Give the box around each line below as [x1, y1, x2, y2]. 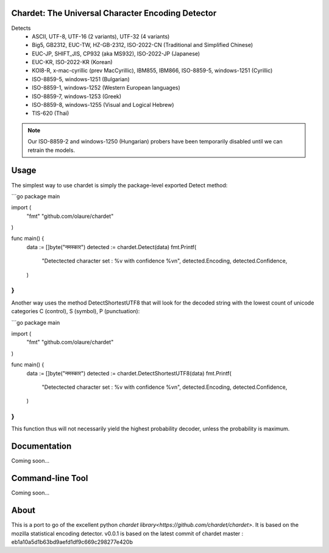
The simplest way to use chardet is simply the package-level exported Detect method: [11, 181, 228, 189]
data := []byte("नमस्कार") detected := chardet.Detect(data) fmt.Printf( [26, 243, 197, 250]
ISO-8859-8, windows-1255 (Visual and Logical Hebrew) [32, 101, 174, 109]
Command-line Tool [11, 473, 88, 483]
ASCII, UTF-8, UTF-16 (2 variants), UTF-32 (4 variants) [32, 32, 170, 40]
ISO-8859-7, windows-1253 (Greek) [32, 92, 122, 100]
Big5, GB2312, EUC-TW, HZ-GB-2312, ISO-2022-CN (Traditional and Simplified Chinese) [32, 42, 253, 49]
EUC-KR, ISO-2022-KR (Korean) [32, 59, 113, 66]
